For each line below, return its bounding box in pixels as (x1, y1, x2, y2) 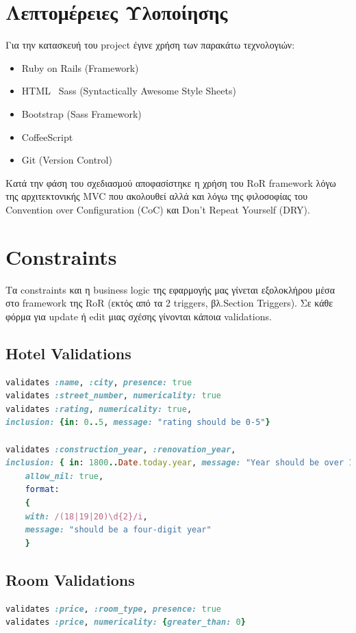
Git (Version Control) (21, 153, 112, 167)
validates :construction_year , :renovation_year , (5, 444, 236, 454)
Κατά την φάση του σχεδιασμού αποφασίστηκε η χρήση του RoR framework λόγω (5, 175, 336, 190)
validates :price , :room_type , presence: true (5, 604, 222, 614)
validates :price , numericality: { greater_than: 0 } (5, 617, 246, 628)
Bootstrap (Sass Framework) (21, 106, 142, 120)
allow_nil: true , (25, 471, 104, 481)
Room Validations (5, 569, 135, 590)
